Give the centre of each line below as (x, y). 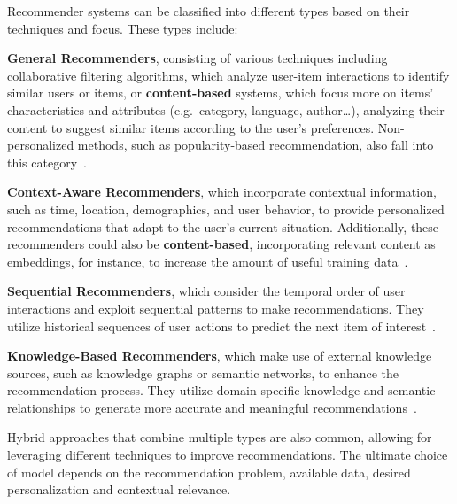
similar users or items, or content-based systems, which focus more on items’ (221, 93)
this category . (47, 162)
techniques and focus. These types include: (123, 28)
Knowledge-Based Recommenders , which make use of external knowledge (220, 356)
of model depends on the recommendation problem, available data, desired (209, 472)
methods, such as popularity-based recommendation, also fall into (256, 145)
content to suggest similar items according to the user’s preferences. (191, 127)
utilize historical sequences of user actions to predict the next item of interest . (221, 326)
